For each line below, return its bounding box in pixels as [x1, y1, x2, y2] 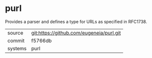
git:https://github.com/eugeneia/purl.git [31, 29, 121, 36]
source [7, 29, 23, 36]
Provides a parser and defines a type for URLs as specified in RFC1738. [5, 19, 148, 24]
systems [7, 45, 27, 52]
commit [7, 37, 25, 44]
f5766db [31, 37, 52, 44]
